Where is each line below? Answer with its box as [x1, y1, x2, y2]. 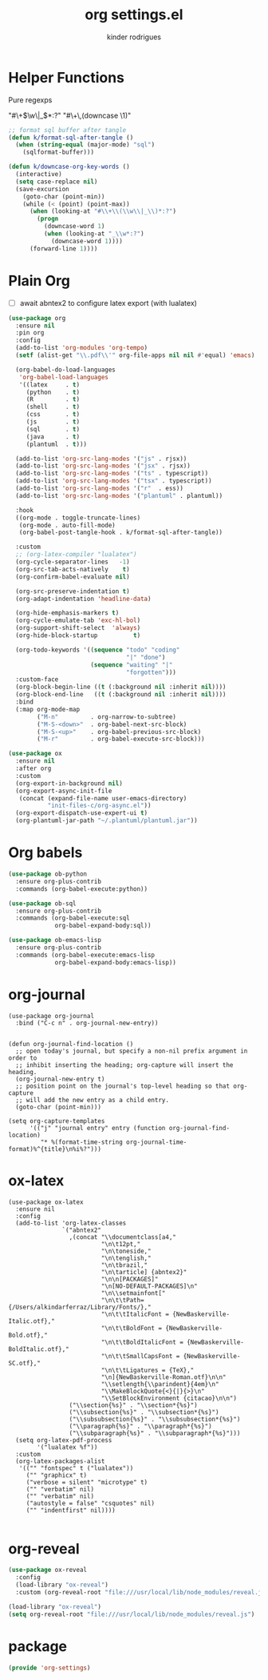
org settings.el [85, 6, 183, 24]
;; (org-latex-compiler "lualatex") [15, 551, 137, 559]
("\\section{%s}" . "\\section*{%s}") [69, 1401, 198, 1409]
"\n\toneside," [100, 1247, 152, 1255]
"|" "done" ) [126, 653, 166, 661]
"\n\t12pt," [100, 1240, 141, 1248]
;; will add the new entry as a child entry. [15, 1096, 170, 1104]
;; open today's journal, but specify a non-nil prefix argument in [15, 1047, 248, 1055]
